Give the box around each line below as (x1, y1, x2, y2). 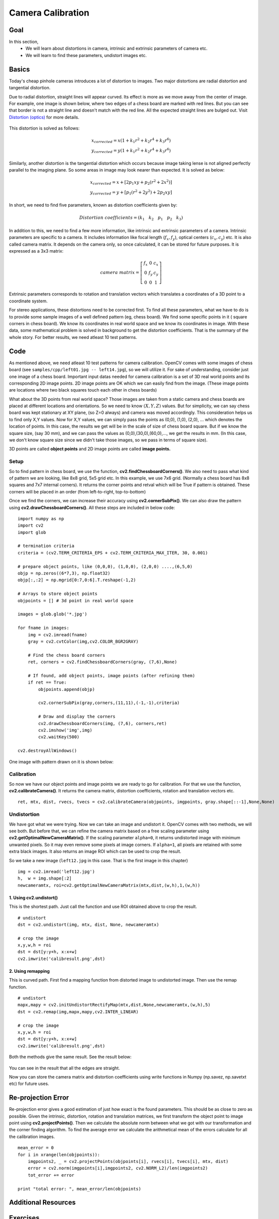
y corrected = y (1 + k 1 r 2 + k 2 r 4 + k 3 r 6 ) (91, 147, 171, 155)
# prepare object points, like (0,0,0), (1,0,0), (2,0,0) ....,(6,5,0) (18, 564, 193, 569)
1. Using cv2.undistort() (9, 895, 58, 901)
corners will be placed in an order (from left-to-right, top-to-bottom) (9, 489, 146, 494)
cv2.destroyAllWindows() (18, 748, 77, 753)
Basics (9, 65, 30, 73)
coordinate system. (9, 298, 48, 304)
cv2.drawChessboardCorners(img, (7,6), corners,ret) (38, 721, 167, 726)
